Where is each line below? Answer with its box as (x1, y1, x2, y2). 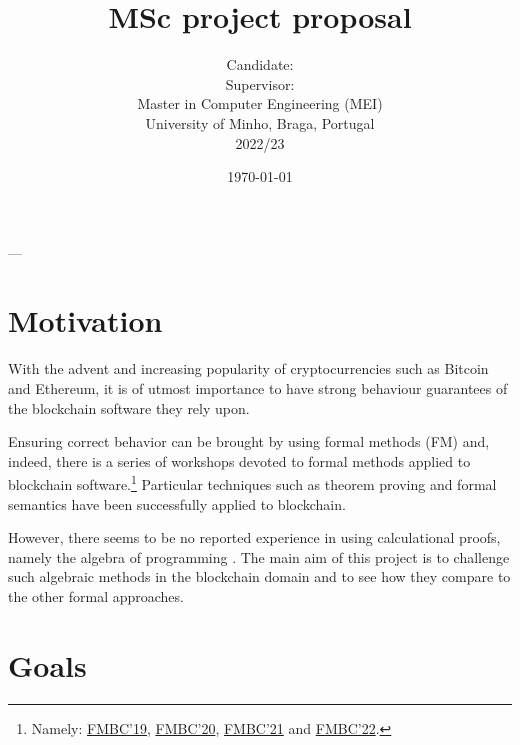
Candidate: (226, 54, 294, 75)
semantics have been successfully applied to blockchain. (8, 493, 346, 514)
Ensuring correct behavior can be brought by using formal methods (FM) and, (8, 431, 490, 452)
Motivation (8, 300, 163, 341)
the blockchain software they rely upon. (8, 397, 250, 418)
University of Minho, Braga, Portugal (145, 112, 375, 133)
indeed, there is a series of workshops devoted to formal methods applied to (8, 450, 471, 471)
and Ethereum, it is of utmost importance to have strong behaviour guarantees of (8, 378, 508, 398)
